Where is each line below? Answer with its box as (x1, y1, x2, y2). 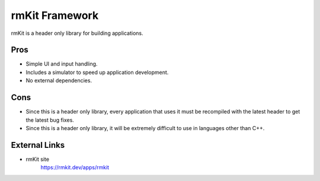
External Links (11, 140, 65, 150)
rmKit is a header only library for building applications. (11, 30, 143, 37)
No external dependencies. (25, 77, 92, 84)
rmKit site (25, 156, 50, 163)
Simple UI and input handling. (25, 60, 98, 67)
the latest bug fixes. (25, 116, 74, 124)
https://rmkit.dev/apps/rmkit (40, 164, 110, 171)
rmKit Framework (11, 9, 99, 22)
